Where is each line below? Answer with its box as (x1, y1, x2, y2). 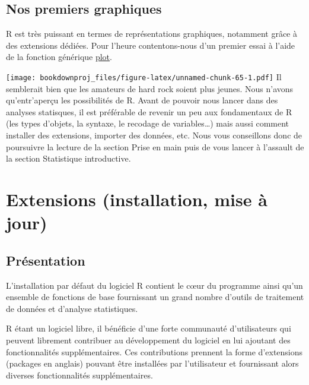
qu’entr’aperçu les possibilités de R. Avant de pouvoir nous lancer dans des (6, 94, 278, 106)
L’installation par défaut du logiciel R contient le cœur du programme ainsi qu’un (6, 279, 303, 291)
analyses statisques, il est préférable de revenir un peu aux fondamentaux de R (6, 105, 292, 118)
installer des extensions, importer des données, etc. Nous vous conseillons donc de (6, 129, 302, 141)
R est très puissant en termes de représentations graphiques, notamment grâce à (6, 27, 297, 40)
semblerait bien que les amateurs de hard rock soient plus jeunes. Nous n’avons (6, 82, 294, 94)
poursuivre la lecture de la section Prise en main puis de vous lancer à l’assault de (6, 140, 304, 153)
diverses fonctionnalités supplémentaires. (6, 368, 153, 381)
